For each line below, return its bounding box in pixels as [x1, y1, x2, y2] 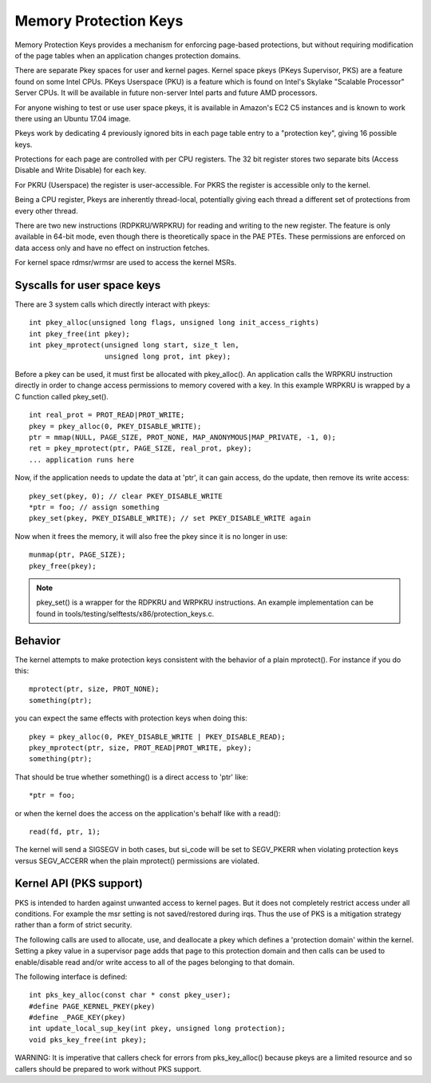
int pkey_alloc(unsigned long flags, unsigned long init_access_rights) [29, 318, 319, 327]
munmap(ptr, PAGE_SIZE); [29, 550, 126, 559]
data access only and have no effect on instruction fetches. [14, 243, 211, 252]
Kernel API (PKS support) [14, 877, 143, 891]
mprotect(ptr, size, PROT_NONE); [29, 684, 160, 694]
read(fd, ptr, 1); [29, 827, 101, 836]
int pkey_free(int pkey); [29, 329, 131, 339]
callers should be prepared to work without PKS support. [14, 1064, 202, 1073]
